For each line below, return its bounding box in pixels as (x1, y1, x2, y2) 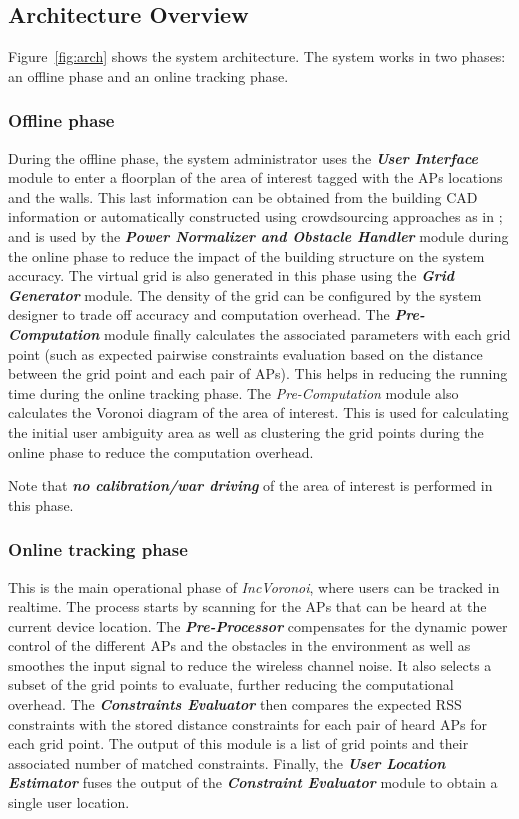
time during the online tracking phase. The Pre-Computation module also (8, 382, 459, 403)
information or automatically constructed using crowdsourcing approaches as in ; (8, 206, 503, 227)
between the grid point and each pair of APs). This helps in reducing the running (8, 363, 508, 384)
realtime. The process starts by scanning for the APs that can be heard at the (8, 596, 487, 617)
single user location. (8, 792, 130, 813)
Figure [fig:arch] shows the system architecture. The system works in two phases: (8, 46, 506, 67)
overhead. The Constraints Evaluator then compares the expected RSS (8, 694, 462, 715)
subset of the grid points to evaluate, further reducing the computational (8, 674, 454, 695)
